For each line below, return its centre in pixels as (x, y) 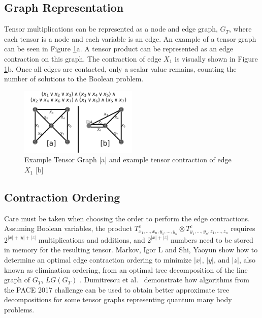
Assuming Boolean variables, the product (68, 228)
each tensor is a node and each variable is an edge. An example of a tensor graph (130, 38)
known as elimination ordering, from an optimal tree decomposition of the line (126, 269)
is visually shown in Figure (216, 58)
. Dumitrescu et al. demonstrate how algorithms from (165, 280)
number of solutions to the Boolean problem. (74, 79)
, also (247, 260)
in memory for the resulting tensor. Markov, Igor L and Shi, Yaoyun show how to (131, 250)
